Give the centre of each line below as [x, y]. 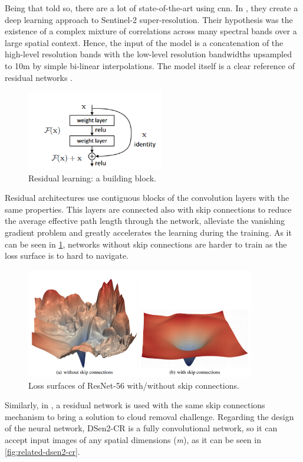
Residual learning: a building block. [92, 178]
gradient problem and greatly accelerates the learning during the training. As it [148, 232]
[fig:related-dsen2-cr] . [42, 451]
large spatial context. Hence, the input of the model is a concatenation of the [144, 42]
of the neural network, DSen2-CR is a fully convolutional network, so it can [141, 428]
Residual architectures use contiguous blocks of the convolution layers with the [147, 198]
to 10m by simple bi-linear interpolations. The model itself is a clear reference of [150, 65]
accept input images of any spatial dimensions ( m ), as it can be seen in [133, 439]
